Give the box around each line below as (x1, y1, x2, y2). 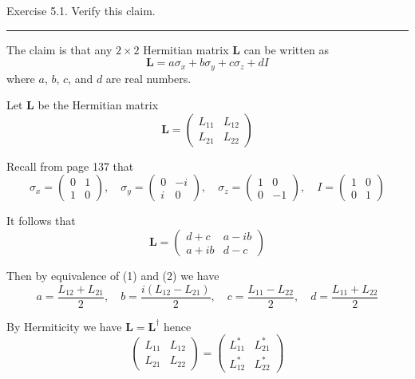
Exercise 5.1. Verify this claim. (6, 2, 156, 18)
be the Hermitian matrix (38, 97, 159, 113)
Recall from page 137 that (6, 157, 134, 174)
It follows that (6, 212, 76, 229)
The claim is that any (6, 41, 113, 57)
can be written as (243, 41, 329, 57)
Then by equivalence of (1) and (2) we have (6, 267, 219, 284)
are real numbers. (105, 69, 192, 86)
